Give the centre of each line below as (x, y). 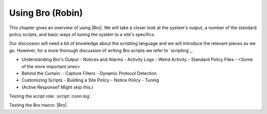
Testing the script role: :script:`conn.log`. (51, 96)
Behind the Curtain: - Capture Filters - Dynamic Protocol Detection (89, 73)
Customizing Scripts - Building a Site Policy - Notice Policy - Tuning (90, 80)
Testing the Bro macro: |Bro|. (39, 105)
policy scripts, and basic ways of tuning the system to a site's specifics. (82, 34)
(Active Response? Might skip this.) (57, 87)
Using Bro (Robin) (46, 13)
